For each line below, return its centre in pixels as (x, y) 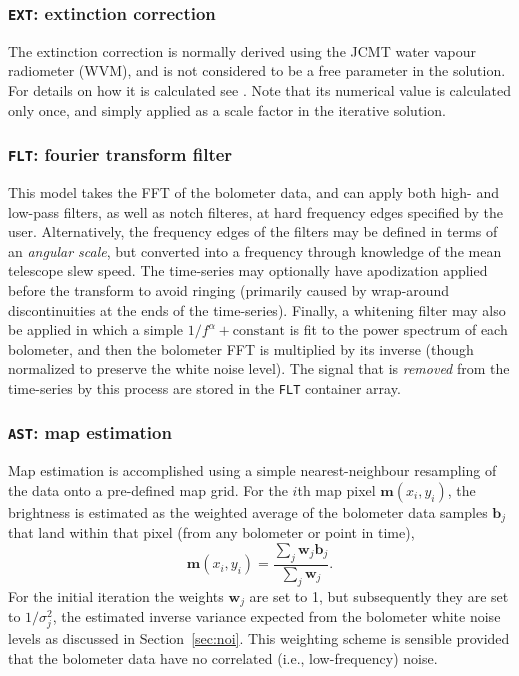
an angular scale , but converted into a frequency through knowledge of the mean (255, 250)
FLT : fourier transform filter (120, 154)
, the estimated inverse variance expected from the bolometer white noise (276, 616)
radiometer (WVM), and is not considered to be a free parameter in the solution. (257, 70)
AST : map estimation (90, 432)
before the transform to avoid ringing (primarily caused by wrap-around (229, 289)
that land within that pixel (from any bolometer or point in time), (211, 532)
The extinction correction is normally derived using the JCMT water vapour (242, 50)
